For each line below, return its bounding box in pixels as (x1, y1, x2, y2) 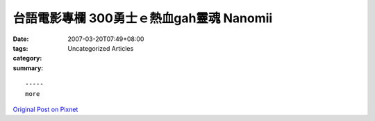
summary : (12, 63, 44, 72)
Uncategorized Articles (67, 44, 134, 52)
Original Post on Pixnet (12, 105, 78, 113)
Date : (12, 35, 29, 43)
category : (12, 54, 42, 63)
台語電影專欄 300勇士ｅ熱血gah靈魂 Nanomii (12, 10, 273, 26)
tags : (12, 44, 28, 52)
